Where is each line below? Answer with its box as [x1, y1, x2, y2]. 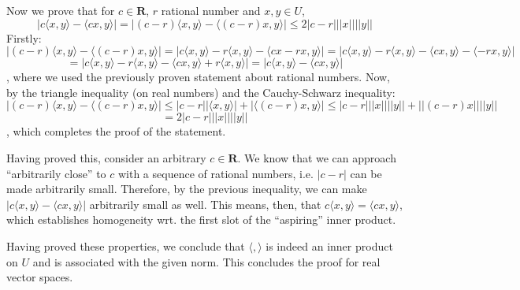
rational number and [161, 2, 261, 18]
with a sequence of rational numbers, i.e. [117, 165, 314, 181]
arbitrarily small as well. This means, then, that [89, 195, 321, 212]
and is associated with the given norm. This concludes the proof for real [32, 253, 381, 270]
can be [350, 165, 382, 181]
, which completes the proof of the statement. [6, 123, 226, 139]
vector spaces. [6, 269, 73, 285]
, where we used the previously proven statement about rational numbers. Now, [6, 69, 390, 85]
